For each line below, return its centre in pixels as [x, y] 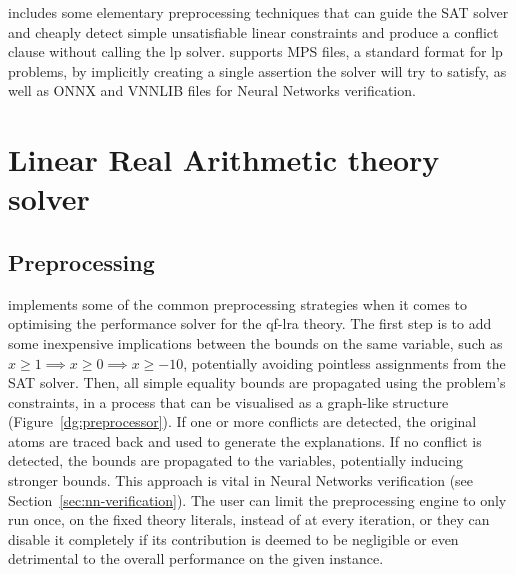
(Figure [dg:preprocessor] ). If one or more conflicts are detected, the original [242, 421]
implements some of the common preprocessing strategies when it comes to [238, 303]
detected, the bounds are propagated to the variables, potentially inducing [235, 460]
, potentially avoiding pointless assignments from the [344, 362]
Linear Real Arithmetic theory [224, 159]
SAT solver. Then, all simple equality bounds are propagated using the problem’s [257, 382]
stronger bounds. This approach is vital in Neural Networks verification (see [241, 480]
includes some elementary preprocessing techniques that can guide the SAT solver [258, 12]
